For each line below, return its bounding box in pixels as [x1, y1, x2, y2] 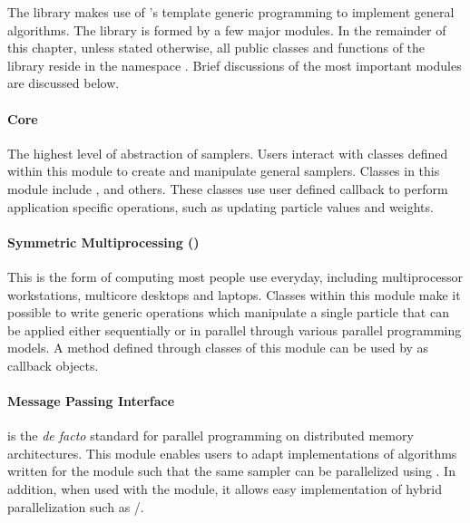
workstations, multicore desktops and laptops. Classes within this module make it [7, 285, 461, 304]
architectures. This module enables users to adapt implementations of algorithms [7, 443, 457, 462]
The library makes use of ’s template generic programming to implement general [7, 3, 455, 21]
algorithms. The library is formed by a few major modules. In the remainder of [7, 20, 446, 39]
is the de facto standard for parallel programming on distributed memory [7, 426, 414, 445]
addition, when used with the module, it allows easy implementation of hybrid [7, 479, 443, 499]
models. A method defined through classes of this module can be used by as [7, 338, 429, 357]
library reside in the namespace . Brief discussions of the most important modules [7, 55, 462, 74]
